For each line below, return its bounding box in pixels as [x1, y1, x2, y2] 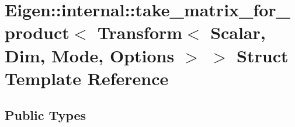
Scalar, [210, 20, 266, 44]
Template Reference [5, 66, 169, 90]
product [5, 20, 70, 44]
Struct [237, 43, 289, 67]
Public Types [5, 106, 86, 124]
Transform [97, 20, 183, 44]
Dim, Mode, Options [5, 43, 175, 67]
